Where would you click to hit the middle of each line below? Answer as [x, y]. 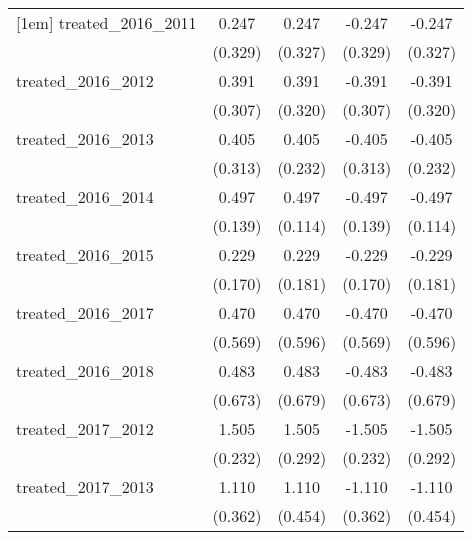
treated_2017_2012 [85, 428]
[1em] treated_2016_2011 [106, 22]
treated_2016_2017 [85, 312]
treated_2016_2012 [85, 80]
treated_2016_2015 [85, 254]
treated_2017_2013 [85, 486]
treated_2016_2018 [85, 370]
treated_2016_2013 [85, 138]
